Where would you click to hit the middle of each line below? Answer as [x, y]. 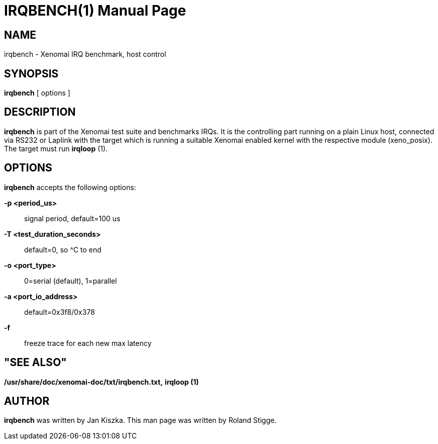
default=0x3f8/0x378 [60, 312]
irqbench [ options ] [37, 93]
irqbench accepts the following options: [70, 187]
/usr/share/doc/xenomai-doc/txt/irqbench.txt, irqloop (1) [101, 382]
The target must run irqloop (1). [56, 148]
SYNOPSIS [31, 73]
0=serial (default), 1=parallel [71, 281]
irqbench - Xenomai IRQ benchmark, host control [85, 54]
